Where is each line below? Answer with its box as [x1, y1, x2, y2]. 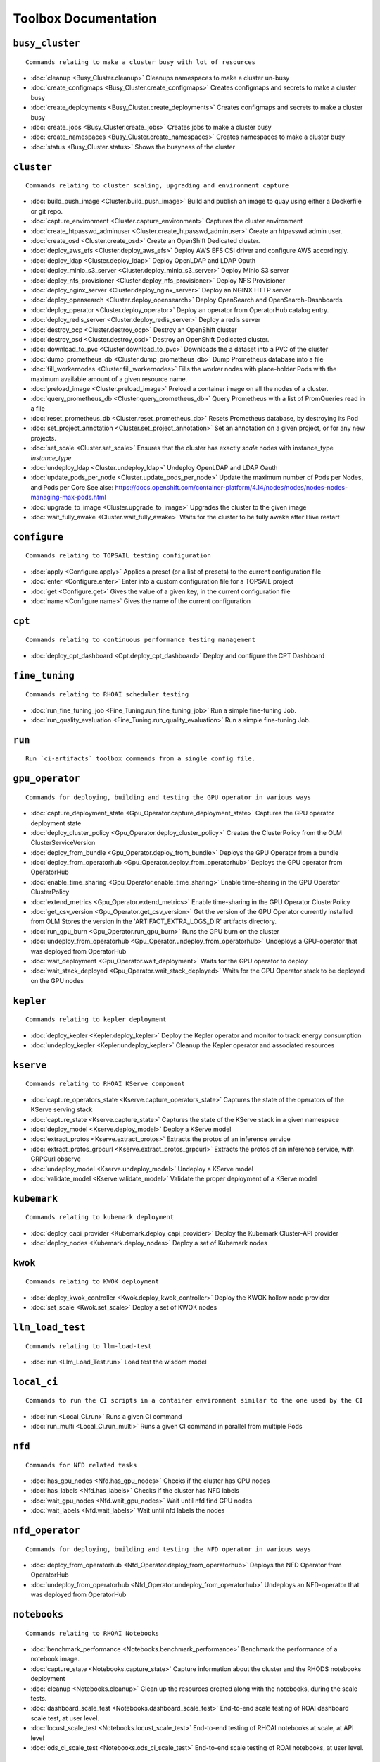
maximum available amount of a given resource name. [30, 374, 188, 383]
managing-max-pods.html [30, 493, 106, 502]
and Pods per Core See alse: [30, 483, 114, 491]
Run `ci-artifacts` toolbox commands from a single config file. [25, 755, 256, 763]
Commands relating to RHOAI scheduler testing [25, 691, 189, 698]
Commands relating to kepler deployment [25, 1016, 167, 1023]
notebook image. [30, 1655, 80, 1663]
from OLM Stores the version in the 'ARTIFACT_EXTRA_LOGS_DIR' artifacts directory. [30, 917, 277, 926]
